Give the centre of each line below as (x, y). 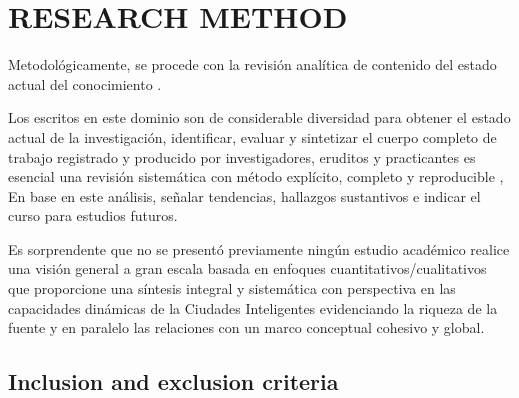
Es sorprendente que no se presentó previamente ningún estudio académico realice (259, 248)
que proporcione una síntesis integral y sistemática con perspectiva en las (232, 288)
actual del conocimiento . (85, 83)
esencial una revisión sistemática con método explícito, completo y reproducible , (256, 176)
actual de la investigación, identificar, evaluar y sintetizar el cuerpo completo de (252, 136)
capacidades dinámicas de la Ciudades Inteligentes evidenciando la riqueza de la (253, 307)
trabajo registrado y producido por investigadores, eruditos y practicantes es (242, 156)
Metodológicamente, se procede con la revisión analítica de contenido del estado (252, 64)
